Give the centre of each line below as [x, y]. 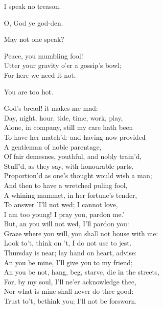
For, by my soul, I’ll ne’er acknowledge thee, [70, 281]
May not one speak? [34, 39]
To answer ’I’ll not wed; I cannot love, [61, 204]
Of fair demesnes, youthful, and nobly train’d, [73, 156]
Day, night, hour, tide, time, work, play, [63, 117]
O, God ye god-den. [34, 22]
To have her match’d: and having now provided [75, 137]
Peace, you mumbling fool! [44, 55]
